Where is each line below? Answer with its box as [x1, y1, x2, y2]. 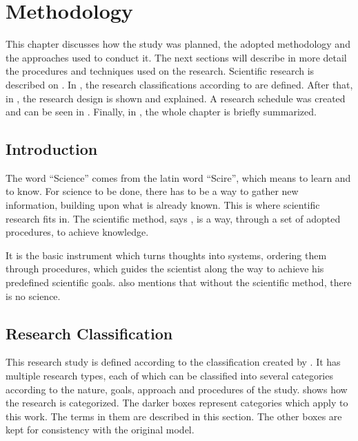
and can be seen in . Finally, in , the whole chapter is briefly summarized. [6, 104, 317, 119]
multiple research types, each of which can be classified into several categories [6, 368, 333, 383]
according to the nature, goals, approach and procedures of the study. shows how [6, 382, 348, 396]
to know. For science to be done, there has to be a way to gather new [6, 184, 299, 198]
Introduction [6, 138, 98, 160]
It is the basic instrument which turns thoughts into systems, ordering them [6, 247, 327, 262]
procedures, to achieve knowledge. [6, 225, 149, 239]
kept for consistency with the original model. [6, 422, 195, 437]
